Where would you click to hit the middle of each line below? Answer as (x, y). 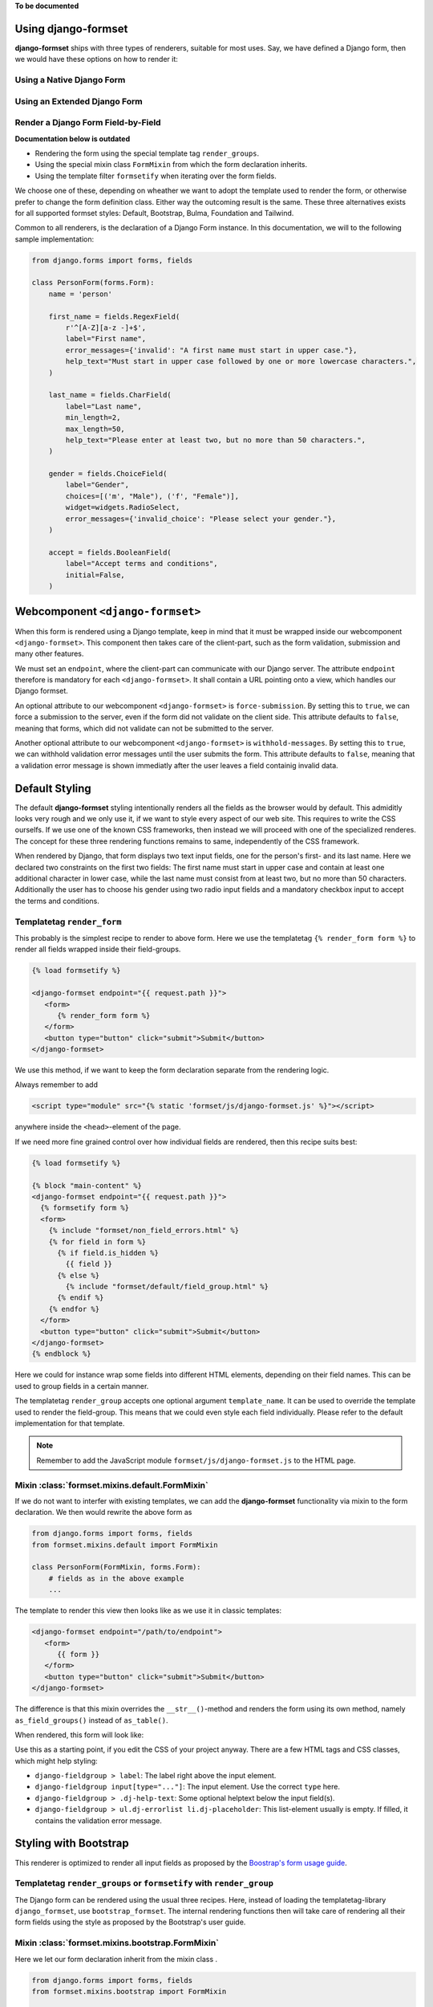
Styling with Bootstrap (72, 1844)
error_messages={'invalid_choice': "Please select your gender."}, (201, 519)
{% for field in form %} (97, 1242)
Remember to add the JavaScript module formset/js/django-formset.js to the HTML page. (196, 1460)
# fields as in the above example (116, 1578)
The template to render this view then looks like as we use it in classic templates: (148, 1610)
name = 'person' (80, 294)
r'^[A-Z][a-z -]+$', (106, 328)
